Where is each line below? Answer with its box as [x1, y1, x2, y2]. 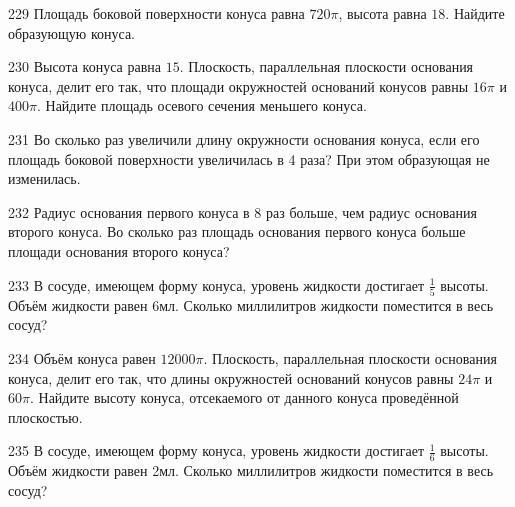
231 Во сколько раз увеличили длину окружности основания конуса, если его [8, 128, 480, 149]
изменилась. [8, 168, 81, 189]
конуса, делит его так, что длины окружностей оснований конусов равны [8, 367, 454, 388]
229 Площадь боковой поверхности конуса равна [8, 3, 305, 23]
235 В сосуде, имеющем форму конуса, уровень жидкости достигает [8, 440, 424, 461]
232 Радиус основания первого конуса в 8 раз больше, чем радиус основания [8, 201, 477, 222]
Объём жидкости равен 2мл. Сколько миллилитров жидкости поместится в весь [8, 460, 494, 481]
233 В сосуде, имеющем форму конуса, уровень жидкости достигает [8, 274, 424, 295]
